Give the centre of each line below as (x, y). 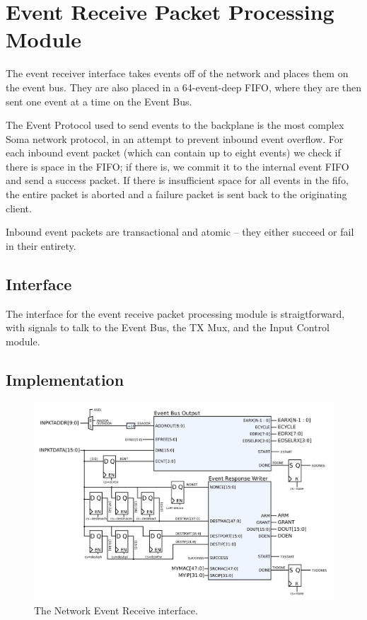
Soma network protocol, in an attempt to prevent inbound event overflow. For (175, 138)
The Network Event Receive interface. (116, 610)
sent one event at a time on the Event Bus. (99, 101)
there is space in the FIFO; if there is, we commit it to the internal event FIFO (177, 166)
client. (19, 208)
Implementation (65, 379)
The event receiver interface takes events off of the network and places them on (177, 73)
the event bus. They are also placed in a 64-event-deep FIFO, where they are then (184, 87)
